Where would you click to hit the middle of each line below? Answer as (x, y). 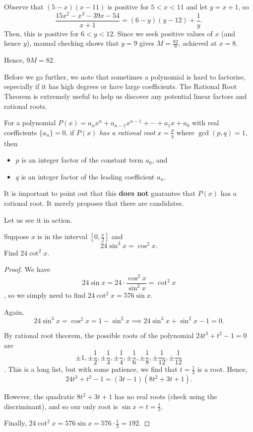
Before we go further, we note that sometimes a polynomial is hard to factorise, (125, 76)
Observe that (24, 6)
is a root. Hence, (222, 369)
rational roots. (26, 106)
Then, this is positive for (41, 33)
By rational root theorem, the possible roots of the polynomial (99, 335)
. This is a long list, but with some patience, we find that (91, 369)
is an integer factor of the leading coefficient (88, 176)
